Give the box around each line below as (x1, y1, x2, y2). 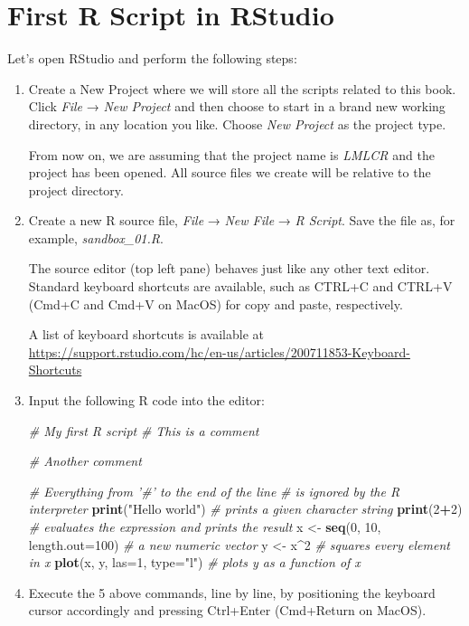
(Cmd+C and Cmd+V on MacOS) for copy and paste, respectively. (28, 294, 403, 313)
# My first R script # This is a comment (28, 421, 259, 440)
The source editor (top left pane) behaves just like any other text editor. (28, 259, 430, 278)
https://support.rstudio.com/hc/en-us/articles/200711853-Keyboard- (28, 342, 410, 361)
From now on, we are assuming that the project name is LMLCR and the (28, 145, 435, 164)
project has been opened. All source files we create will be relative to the (28, 163, 431, 182)
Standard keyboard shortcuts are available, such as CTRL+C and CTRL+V (28, 277, 453, 296)
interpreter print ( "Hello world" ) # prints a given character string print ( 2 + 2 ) (28, 499, 463, 518)
